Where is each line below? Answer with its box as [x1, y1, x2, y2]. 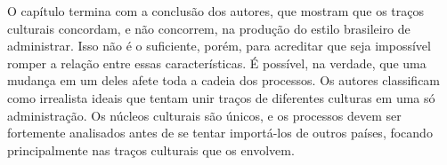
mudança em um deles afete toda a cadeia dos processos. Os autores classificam [7, 71, 441, 90]
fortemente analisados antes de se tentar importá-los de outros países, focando [7, 123, 433, 142]
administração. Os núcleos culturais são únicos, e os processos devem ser [7, 106, 402, 124]
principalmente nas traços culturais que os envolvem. [7, 140, 295, 159]
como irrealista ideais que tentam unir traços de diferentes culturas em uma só [7, 88, 435, 106]
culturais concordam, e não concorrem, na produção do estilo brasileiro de [7, 19, 410, 37]
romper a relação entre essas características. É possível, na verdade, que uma [7, 53, 427, 72]
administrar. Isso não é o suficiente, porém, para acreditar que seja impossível [7, 36, 431, 55]
